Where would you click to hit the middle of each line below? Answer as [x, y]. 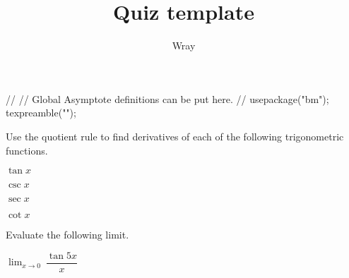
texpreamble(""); [41, 113]
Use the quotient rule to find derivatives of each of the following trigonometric [175, 136]
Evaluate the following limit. [67, 235]
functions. [27, 150]
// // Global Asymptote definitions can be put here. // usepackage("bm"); [167, 98]
